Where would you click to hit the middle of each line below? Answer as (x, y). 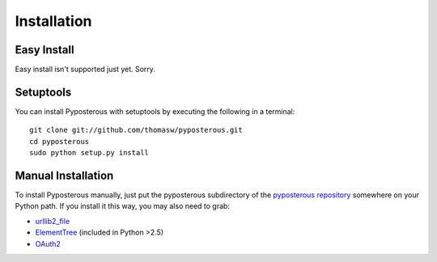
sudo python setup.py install (89, 153)
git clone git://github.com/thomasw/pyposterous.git (136, 130)
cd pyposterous (59, 141)
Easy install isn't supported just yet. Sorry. (85, 70)
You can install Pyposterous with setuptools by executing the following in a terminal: (155, 111)
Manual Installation (64, 175)
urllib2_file (53, 221)
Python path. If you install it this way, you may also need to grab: (123, 206)
